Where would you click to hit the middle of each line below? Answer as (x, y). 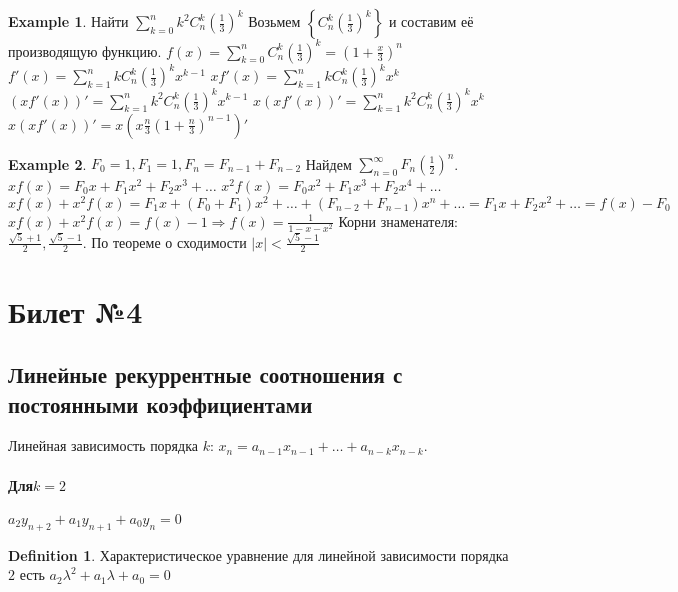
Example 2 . (47, 163)
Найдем (328, 163)
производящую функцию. (85, 50)
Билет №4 (75, 310)
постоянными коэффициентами (160, 403)
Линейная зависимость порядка (103, 445)
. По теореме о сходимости (164, 241)
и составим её (431, 21)
